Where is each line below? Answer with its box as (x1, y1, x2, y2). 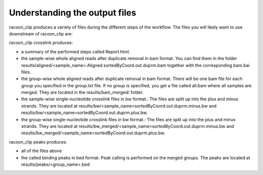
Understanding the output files (9, 7, 136, 18)
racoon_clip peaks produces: (9, 139, 68, 145)
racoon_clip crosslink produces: (9, 40, 73, 46)
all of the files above (21, 148, 62, 154)
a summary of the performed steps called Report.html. (21, 48, 131, 54)
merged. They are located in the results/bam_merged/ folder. (21, 90, 144, 95)
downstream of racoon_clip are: (9, 31, 73, 36)
